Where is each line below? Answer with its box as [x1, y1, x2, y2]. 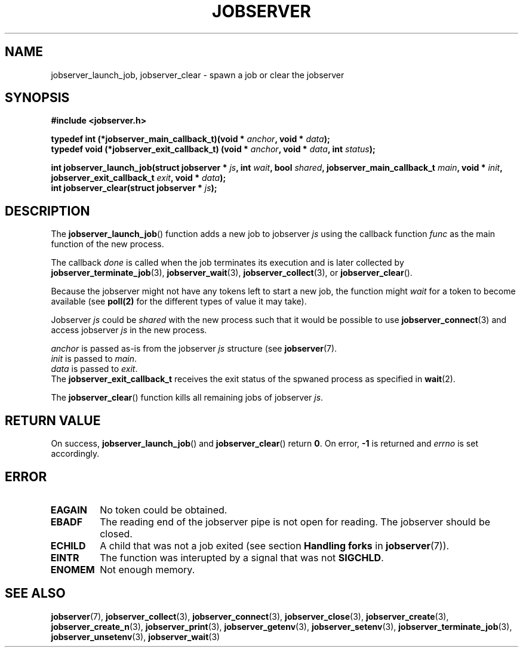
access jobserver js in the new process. [51, 325, 207, 336]
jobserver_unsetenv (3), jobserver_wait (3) [51, 631, 220, 642]
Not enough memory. [100, 563, 195, 576]
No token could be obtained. [100, 503, 227, 516]
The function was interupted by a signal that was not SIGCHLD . [100, 551, 384, 564]
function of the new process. [51, 239, 164, 250]
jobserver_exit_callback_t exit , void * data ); [51, 173, 226, 183]
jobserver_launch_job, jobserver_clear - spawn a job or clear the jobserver [51, 69, 344, 80]
